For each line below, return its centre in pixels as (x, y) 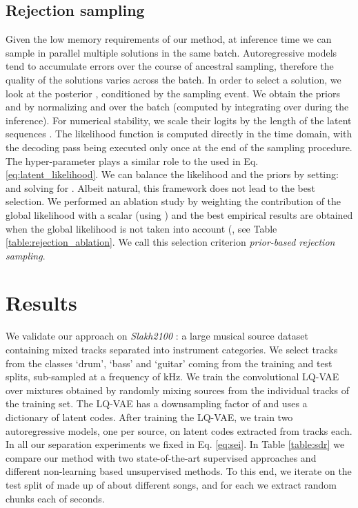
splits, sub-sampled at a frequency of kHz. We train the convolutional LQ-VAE (172, 377)
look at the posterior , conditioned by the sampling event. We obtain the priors (173, 93)
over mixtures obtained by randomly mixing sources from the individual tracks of (177, 390)
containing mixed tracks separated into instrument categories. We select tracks (172, 350)
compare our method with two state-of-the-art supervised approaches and (161, 457)
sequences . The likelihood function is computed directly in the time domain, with (179, 134)
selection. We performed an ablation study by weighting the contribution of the (173, 201)
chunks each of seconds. (55, 498)
